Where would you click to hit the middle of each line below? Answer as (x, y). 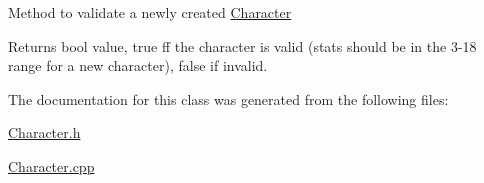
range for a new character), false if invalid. (138, 65)
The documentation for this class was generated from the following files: (228, 98)
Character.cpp (51, 165)
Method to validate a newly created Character (150, 12)
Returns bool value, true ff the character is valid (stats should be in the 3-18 (242, 45)
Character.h (44, 132)
